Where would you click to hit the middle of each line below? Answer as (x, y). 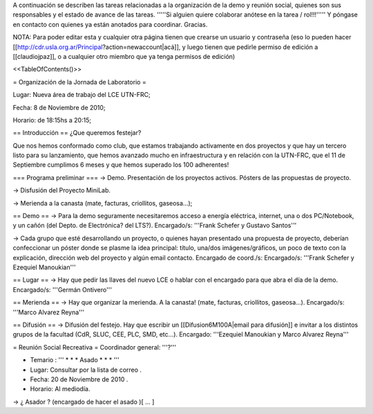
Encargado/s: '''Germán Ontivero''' (63, 289)
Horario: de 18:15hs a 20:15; (52, 120)
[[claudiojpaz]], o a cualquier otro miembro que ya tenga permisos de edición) (124, 56)
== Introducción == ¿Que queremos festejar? (77, 133)
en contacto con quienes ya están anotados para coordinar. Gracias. (110, 24)
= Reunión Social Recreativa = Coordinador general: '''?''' (94, 347)
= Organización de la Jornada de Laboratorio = (79, 82)
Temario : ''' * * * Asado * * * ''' (75, 360)
